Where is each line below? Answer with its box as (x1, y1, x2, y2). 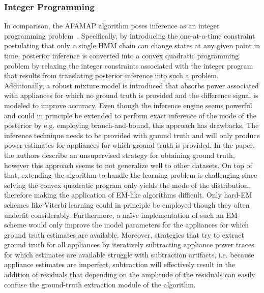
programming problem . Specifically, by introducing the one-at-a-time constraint (4, 30, 255, 41)
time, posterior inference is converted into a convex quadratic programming (4, 50, 239, 60)
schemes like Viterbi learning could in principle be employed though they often (4, 199, 250, 210)
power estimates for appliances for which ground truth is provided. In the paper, (4, 140, 255, 150)
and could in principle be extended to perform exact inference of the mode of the (4, 110, 257, 120)
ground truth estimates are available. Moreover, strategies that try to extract (4, 229, 244, 240)
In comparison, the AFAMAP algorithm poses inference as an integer (4, 20, 220, 31)
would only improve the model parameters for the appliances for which (28, 219, 249, 230)
